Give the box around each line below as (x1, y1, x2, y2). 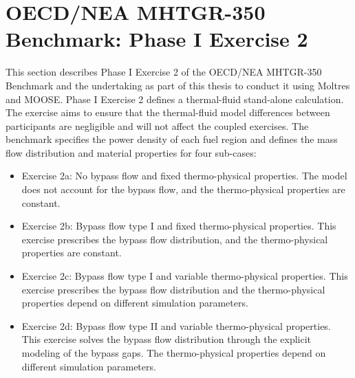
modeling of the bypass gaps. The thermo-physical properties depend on (21, 346, 326, 359)
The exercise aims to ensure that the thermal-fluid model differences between (6, 105, 330, 120)
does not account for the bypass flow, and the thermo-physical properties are (21, 182, 345, 197)
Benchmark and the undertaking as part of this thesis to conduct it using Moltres (6, 78, 350, 92)
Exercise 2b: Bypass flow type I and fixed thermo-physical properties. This (21, 219, 336, 233)
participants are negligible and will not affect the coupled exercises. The (6, 118, 309, 133)
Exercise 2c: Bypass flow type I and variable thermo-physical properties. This (21, 269, 348, 283)
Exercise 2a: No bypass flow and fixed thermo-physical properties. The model (21, 168, 347, 183)
